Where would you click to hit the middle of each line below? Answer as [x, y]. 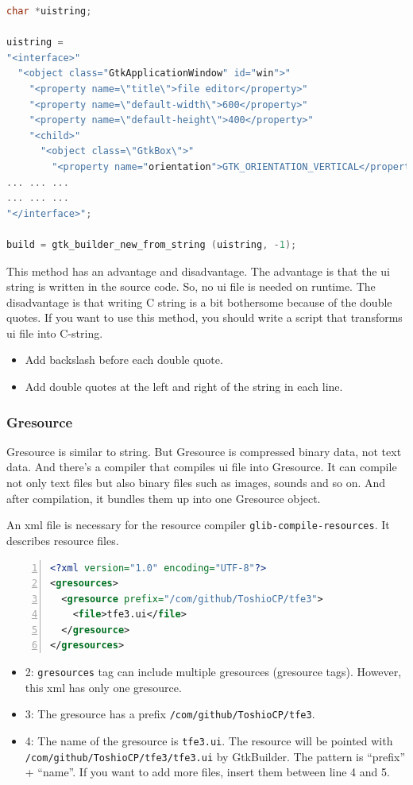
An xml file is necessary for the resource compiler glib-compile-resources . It [198, 525]
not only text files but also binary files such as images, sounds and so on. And [196, 483]
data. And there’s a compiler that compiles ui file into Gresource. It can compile [202, 467]
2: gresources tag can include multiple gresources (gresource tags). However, [213, 672]
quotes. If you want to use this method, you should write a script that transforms [205, 317]
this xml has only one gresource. [103, 687]
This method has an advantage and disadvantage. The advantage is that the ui [198, 271]
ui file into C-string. [55, 333]
